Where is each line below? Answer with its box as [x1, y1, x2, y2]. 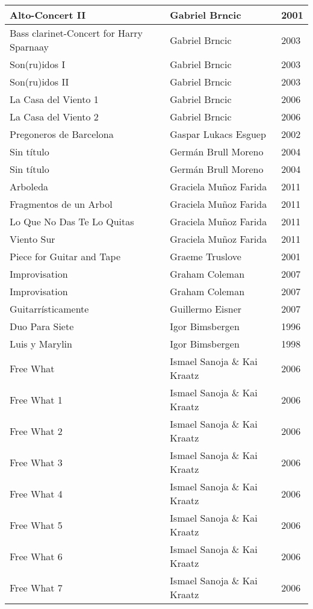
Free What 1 [10, 392, 63, 407]
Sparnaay [10, 40, 49, 54]
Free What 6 [10, 549, 63, 563]
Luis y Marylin [10, 337, 72, 351]
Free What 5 [10, 517, 63, 532]
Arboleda [10, 180, 49, 193]
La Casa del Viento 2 [10, 110, 99, 123]
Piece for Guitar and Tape [10, 249, 121, 263]
